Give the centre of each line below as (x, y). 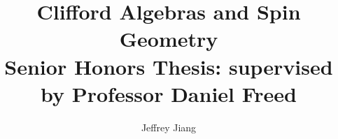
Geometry (169, 39)
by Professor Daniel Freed (169, 93)
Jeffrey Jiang (169, 127)
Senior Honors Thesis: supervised (169, 66)
